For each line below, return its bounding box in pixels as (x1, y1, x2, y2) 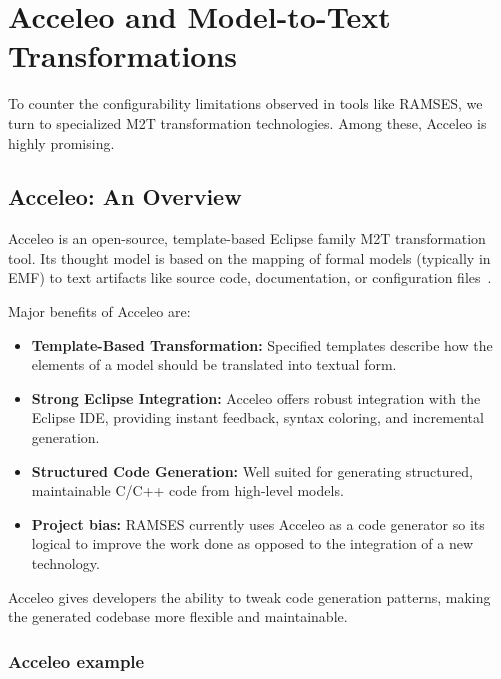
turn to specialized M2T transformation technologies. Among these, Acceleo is (8, 112, 487, 133)
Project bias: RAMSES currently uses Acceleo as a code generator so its (31, 513, 485, 534)
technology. (31, 553, 100, 574)
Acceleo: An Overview (8, 181, 242, 212)
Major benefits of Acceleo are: (8, 301, 191, 322)
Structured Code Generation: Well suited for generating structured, (31, 460, 473, 481)
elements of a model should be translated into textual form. (31, 354, 397, 375)
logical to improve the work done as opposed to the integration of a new (31, 533, 474, 554)
